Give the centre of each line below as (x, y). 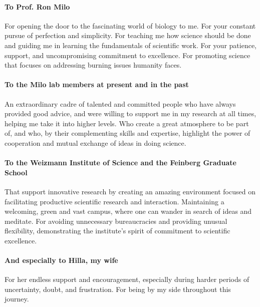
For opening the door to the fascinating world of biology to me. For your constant (130, 25)
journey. (17, 299)
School (16, 172)
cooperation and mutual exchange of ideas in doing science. (95, 142)
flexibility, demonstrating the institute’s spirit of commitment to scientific (117, 231)
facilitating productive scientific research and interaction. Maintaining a (114, 201)
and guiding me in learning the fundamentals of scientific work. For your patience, (131, 45)
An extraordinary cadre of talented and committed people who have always (120, 103)
